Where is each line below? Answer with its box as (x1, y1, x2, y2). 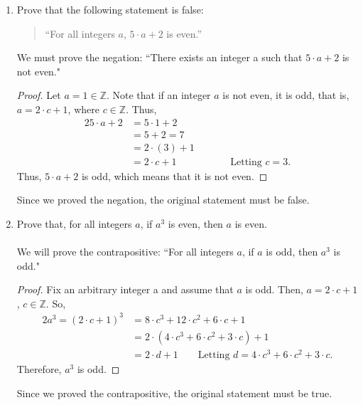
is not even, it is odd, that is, (222, 88, 350, 102)
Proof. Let (16, 88, 61, 102)
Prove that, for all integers (16, 216, 132, 231)
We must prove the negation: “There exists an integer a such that (16, 50, 303, 65)
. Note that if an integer (106, 88, 211, 102)
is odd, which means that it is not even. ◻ (81, 168, 268, 183)
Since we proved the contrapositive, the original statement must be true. (16, 385, 332, 400)
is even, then (168, 216, 223, 231)
